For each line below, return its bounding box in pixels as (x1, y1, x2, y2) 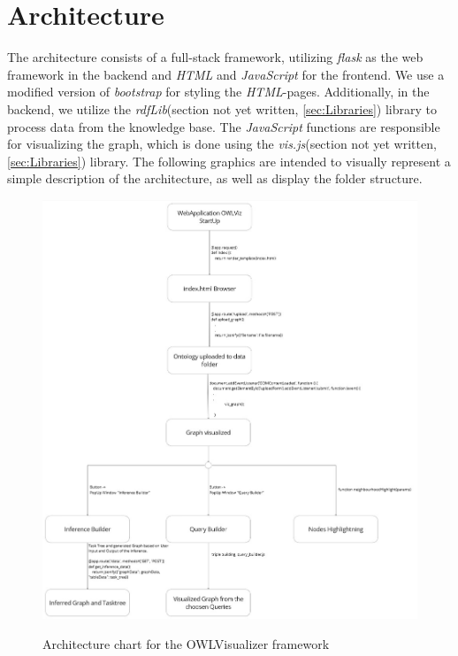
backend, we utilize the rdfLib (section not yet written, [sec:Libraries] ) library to (7, 99, 437, 118)
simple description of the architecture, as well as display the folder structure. (7, 169, 423, 188)
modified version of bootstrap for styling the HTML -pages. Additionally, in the (7, 82, 430, 101)
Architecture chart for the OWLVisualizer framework (42, 634, 330, 652)
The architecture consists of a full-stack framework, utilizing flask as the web (7, 48, 424, 66)
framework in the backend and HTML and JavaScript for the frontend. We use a (7, 65, 445, 83)
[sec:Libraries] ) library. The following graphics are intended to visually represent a (7, 151, 451, 170)
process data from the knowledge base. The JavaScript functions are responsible (7, 117, 440, 135)
